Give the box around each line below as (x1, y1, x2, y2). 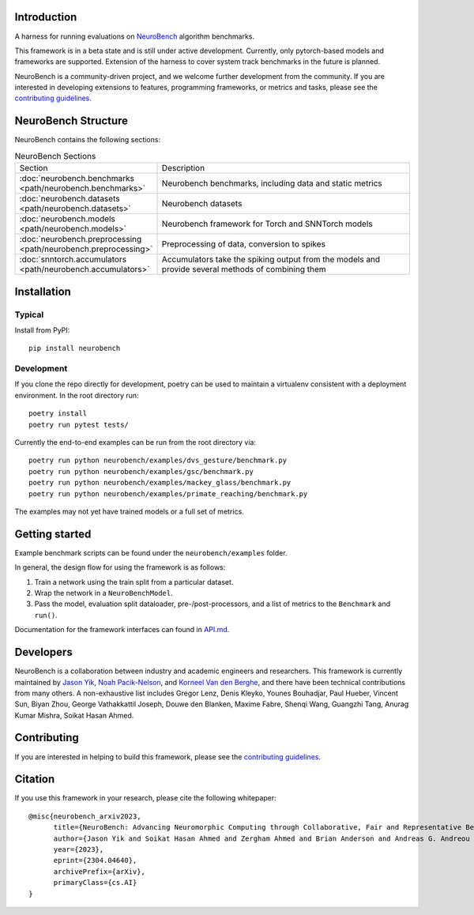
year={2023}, (53, 845, 104, 854)
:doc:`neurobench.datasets (19, 194, 120, 205)
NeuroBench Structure (14, 115, 129, 128)
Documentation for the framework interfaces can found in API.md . (14, 625, 230, 634)
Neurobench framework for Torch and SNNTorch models (161, 218, 373, 229)
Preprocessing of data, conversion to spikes (161, 239, 325, 250)
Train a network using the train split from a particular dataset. (34, 577, 234, 586)
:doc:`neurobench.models (19, 213, 116, 224)
